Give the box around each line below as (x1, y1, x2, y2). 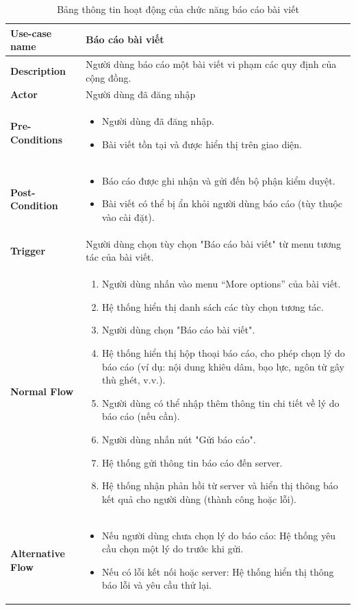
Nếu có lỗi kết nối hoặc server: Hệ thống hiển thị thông (102, 564, 334, 578)
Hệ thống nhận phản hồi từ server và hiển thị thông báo (102, 478, 338, 493)
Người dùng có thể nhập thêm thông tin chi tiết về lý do (102, 395, 340, 410)
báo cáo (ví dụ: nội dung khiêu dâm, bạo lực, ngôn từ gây (102, 359, 345, 373)
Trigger (10, 243, 46, 257)
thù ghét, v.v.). (102, 373, 166, 387)
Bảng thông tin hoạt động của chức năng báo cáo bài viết (57, 2, 299, 16)
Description (10, 63, 66, 78)
